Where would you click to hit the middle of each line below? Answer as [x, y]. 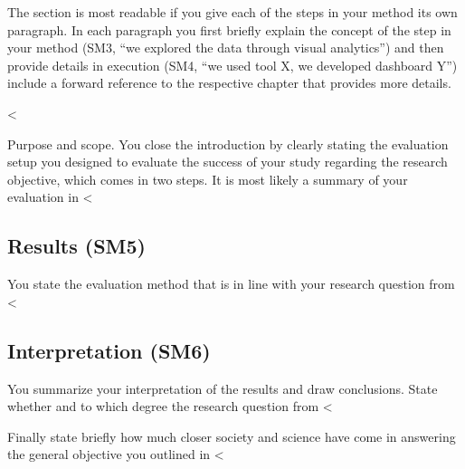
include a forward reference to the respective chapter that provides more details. [229, 83]
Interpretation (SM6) [109, 350]
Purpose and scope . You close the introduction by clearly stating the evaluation [228, 144]
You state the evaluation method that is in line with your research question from [231, 284]
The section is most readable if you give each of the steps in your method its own [232, 12]
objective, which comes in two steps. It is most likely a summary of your [208, 179]
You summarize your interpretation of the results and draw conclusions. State [223, 388]
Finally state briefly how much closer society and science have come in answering [232, 436]
